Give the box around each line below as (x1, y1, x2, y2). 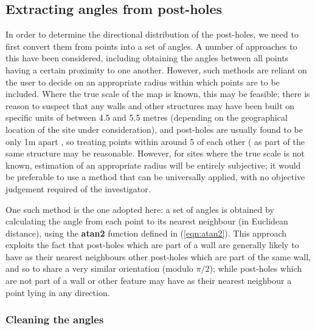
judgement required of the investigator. (5, 182, 151, 195)
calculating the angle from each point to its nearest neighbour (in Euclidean (5, 215, 288, 227)
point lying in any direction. (5, 286, 110, 298)
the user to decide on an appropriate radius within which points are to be (5, 75, 280, 88)
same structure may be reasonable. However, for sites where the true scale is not (5, 147, 305, 160)
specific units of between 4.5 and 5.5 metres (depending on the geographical (5, 111, 288, 124)
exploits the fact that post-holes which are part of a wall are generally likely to (5, 238, 299, 251)
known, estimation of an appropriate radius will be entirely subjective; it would (5, 158, 301, 171)
